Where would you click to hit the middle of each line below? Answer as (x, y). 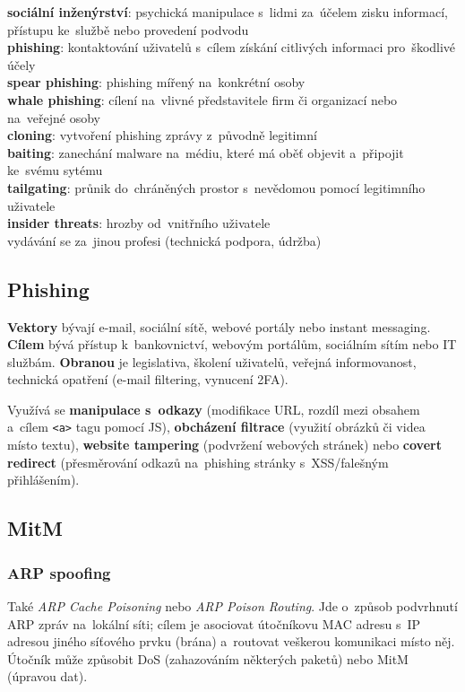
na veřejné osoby (54, 117)
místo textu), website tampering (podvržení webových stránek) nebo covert (224, 445)
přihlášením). (43, 480)
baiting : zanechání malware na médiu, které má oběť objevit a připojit (206, 152)
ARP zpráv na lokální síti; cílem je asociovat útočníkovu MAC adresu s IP (214, 623)
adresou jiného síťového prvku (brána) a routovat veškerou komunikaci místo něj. (231, 641)
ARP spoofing (59, 572)
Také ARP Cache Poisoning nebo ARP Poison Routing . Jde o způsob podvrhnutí (232, 605)
